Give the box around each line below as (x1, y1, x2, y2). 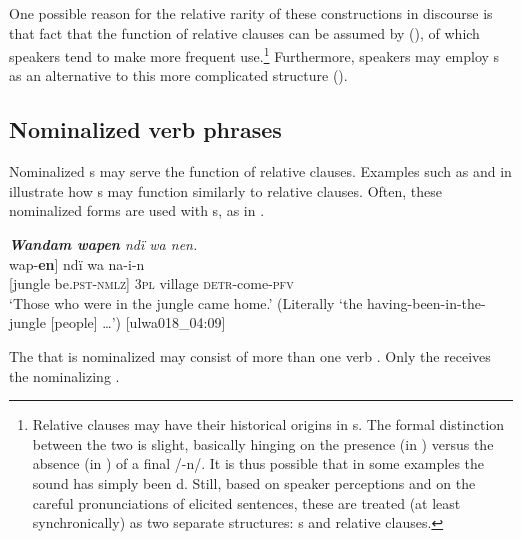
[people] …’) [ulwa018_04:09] (50, 312, 226, 333)
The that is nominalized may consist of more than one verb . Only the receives (9, 345, 491, 366)
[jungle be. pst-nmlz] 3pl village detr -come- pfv (9, 273, 294, 294)
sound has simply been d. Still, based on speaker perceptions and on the (32, 472, 476, 493)
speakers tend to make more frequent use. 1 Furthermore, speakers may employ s (9, 43, 500, 66)
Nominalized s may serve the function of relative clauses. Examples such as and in (9, 161, 512, 182)
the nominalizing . (9, 365, 120, 386)
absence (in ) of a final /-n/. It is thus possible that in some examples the (32, 453, 485, 474)
